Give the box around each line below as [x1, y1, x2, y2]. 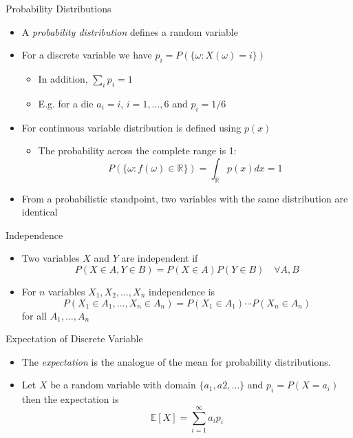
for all [21, 308, 47, 322]
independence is [148, 284, 215, 298]
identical [21, 205, 58, 219]
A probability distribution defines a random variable [21, 24, 238, 39]
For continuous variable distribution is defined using [21, 120, 242, 134]
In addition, [38, 71, 88, 85]
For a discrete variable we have [21, 48, 152, 62]
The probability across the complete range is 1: [38, 143, 237, 158]
